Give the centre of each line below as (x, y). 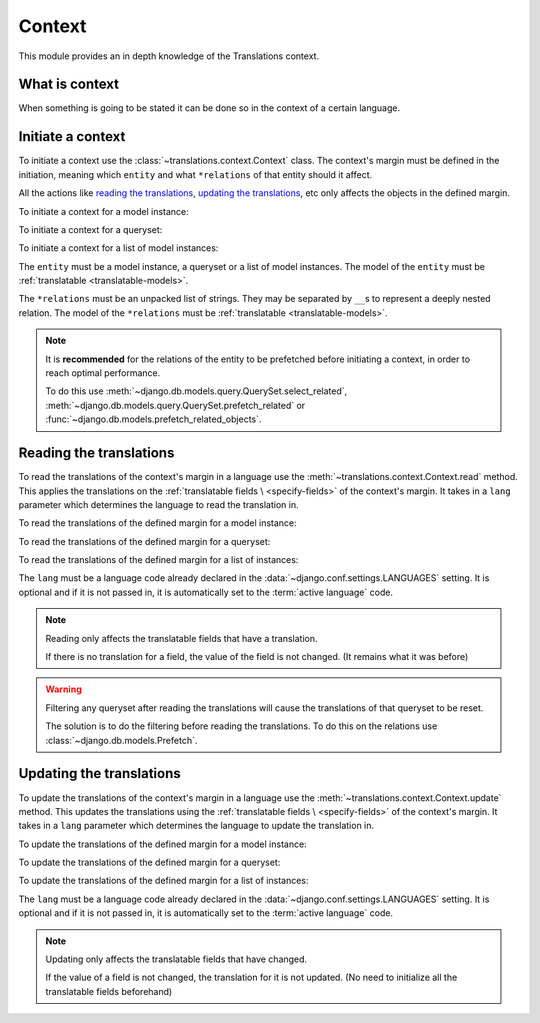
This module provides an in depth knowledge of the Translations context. (169, 56)
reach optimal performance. (103, 373)
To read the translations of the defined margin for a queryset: (144, 541)
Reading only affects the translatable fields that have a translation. (181, 638)
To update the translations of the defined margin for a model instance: (162, 844)
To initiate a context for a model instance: (103, 211)
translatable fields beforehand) (109, 991)
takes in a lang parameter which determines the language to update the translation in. (196, 826)
